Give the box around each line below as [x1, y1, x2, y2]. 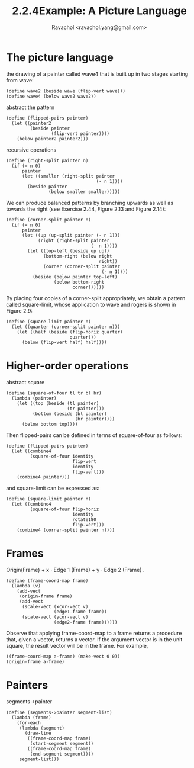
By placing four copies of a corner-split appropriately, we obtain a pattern [6, 294, 186, 301]
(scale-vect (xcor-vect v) [21, 603, 89, 609]
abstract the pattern [6, 104, 55, 111]
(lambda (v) [11, 583, 41, 589]
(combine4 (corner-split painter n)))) [17, 527, 115, 533]
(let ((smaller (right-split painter [21, 173, 115, 179]
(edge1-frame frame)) [53, 609, 108, 615]
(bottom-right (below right [43, 253, 112, 259]
